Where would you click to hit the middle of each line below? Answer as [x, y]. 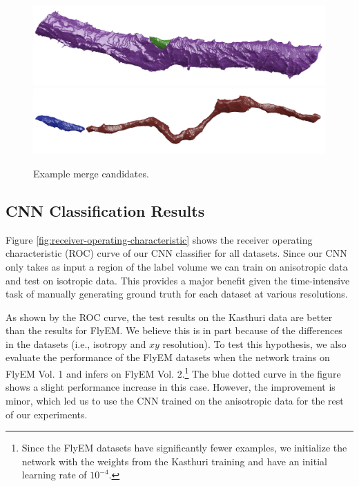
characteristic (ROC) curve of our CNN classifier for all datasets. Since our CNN [176, 253]
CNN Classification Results [105, 210]
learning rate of [54, 475]
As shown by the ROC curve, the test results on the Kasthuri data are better [169, 317]
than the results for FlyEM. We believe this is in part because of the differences [174, 330]
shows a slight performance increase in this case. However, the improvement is [171, 387]
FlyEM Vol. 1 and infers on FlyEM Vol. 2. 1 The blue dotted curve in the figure [173, 372]
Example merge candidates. [91, 173]
